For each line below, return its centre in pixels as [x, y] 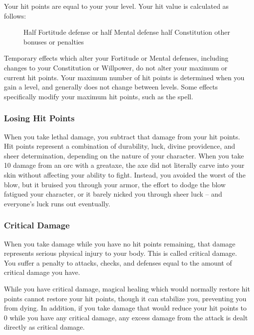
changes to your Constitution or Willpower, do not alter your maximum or [116, 67]
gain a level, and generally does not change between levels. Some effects [111, 87]
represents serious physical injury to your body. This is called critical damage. [121, 253]
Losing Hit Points [39, 118]
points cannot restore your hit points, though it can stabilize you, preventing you [125, 298]
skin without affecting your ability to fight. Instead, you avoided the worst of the [125, 174]
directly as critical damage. [44, 327]
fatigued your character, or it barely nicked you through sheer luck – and [113, 194]
